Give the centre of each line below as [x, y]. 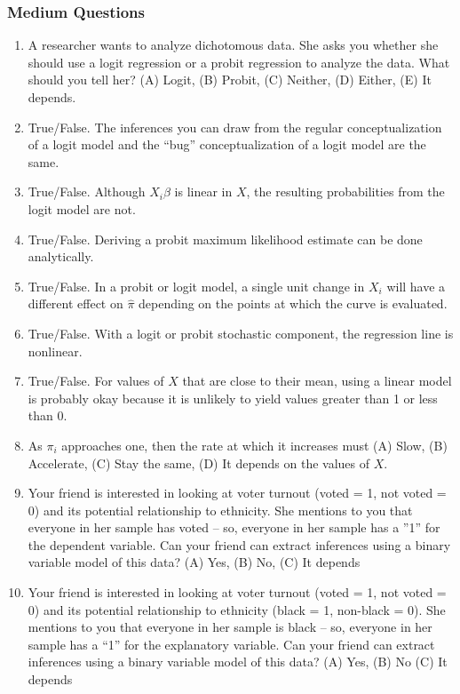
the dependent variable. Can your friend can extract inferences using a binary [239, 544]
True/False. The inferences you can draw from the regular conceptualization [235, 127]
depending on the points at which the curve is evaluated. [293, 303]
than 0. [48, 415]
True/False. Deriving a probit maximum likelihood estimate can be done [225, 239]
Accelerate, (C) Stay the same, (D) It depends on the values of [199, 463]
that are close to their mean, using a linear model [317, 381]
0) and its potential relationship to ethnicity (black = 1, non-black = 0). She [237, 609]
